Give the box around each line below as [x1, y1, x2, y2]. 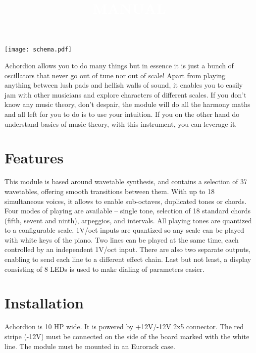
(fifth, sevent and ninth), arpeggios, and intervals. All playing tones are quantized [4, 215, 252, 225]
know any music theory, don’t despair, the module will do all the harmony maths [4, 99, 251, 109]
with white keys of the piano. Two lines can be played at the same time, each [4, 234, 239, 245]
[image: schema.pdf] [4, 46, 72, 53]
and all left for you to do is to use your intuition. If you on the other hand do [4, 109, 240, 119]
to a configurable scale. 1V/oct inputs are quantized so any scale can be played [4, 225, 245, 235]
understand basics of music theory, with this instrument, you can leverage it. [4, 118, 237, 129]
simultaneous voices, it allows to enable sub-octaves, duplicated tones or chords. [4, 196, 247, 206]
